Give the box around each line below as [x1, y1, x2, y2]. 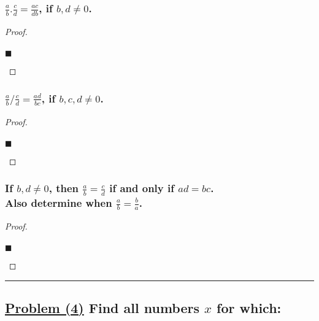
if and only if [109, 180, 174, 196]
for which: [217, 298, 282, 317]
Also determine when [5, 195, 112, 210]
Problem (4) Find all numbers [5, 298, 199, 317]
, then [48, 180, 79, 196]
